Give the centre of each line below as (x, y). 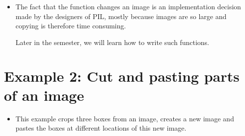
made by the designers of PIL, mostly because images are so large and (121, 16)
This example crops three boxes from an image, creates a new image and (125, 118)
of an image (44, 95)
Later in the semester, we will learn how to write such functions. (112, 42)
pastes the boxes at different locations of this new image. (101, 128)
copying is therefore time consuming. (71, 26)
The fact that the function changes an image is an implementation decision (128, 6)
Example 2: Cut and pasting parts (122, 76)
